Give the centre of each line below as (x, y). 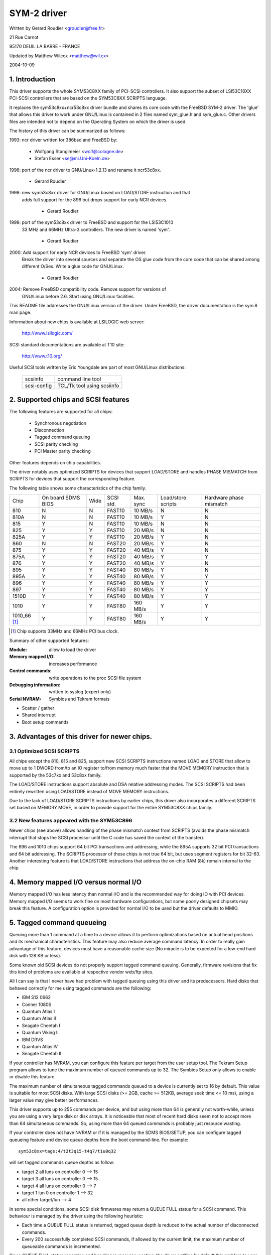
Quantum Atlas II (39, 1019)
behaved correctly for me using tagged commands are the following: (80, 988)
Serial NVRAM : (25, 699)
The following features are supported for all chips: (61, 412)
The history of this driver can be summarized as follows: (67, 131)
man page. (20, 312)
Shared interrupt (39, 715)
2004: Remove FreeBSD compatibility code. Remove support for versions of (88, 289)
